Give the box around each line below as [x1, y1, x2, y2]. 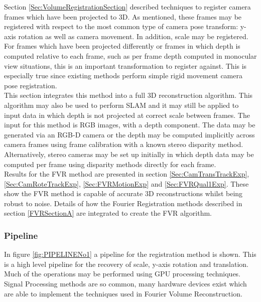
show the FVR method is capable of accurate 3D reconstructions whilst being [4, 188, 243, 199]
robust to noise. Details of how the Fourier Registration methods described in [4, 198, 242, 208]
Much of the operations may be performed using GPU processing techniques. [4, 268, 241, 279]
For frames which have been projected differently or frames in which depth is [4, 41, 240, 51]
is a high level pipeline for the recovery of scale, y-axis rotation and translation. [4, 258, 249, 269]
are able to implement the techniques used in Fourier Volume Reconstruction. [4, 288, 242, 298]
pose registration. [4, 80, 57, 90]
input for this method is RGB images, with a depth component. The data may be [4, 119, 255, 130]
